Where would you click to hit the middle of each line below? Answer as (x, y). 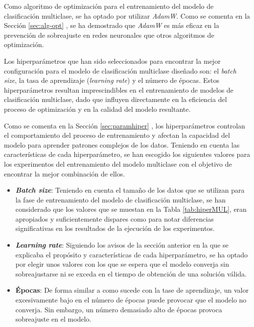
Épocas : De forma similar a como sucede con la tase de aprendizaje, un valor (132, 290)
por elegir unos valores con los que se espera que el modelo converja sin (122, 264)
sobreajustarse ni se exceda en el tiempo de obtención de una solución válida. (131, 273)
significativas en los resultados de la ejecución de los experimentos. (115, 228)
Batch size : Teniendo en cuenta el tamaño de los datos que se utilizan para (130, 190)
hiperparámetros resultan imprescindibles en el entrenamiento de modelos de (119, 89)
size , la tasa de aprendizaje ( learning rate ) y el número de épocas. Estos (112, 80)
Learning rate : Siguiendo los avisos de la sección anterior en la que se (122, 245)
